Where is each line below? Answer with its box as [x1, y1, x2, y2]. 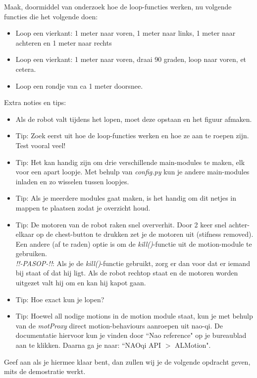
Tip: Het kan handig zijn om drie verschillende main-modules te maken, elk [15, 157, 245, 167]
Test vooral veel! [15, 140, 66, 150]
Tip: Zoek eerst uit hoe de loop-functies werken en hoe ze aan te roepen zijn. [15, 130, 249, 141]
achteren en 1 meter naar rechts [15, 37, 112, 48]
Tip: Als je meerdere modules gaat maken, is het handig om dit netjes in [15, 193, 237, 203]
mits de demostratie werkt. [4, 366, 86, 377]
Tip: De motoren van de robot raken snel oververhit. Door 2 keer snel [15, 219, 227, 229]
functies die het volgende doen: [4, 11, 98, 21]
